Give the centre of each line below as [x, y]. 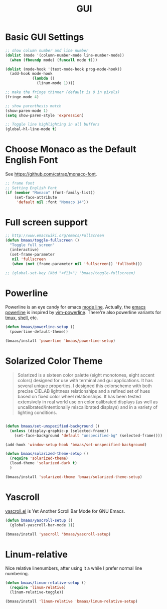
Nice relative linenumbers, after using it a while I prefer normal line [74, 568]
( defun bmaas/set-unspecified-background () [52, 426]
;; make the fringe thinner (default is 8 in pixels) [63, 92]
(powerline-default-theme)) [39, 332]
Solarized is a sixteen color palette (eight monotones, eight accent [86, 375]
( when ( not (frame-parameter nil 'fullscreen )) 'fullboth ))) [77, 264]
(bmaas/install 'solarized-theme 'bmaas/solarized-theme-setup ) [74, 477]
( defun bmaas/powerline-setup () [40, 327]
